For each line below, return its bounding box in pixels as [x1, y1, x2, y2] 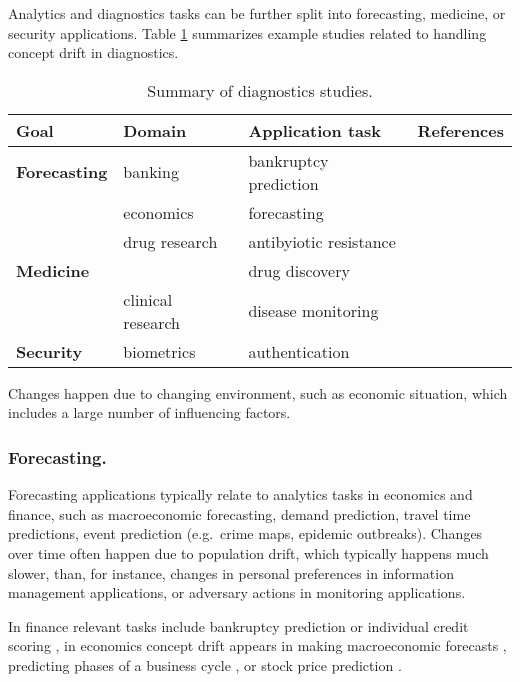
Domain [123, 118, 187, 142]
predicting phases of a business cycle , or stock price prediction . [8, 654, 402, 675]
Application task [248, 118, 381, 142]
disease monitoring [248, 299, 379, 323]
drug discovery [248, 258, 350, 282]
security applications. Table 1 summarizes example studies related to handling [8, 22, 487, 43]
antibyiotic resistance [248, 229, 396, 253]
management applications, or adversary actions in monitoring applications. [8, 582, 466, 603]
